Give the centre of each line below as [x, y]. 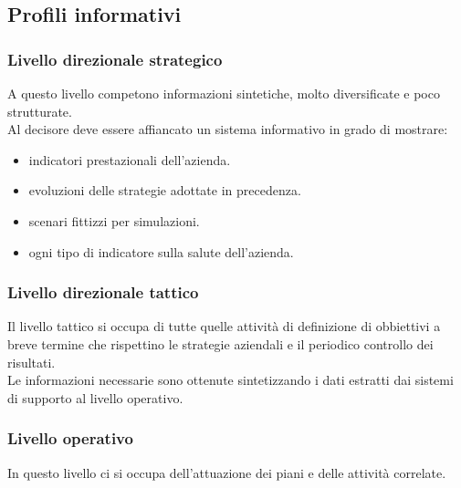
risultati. [31, 362]
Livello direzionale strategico [115, 59]
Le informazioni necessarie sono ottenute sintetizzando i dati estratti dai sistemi [230, 380]
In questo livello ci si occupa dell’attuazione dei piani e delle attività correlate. [227, 472]
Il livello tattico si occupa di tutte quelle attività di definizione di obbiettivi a [224, 326]
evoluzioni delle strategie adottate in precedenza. [165, 190]
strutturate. [40, 111]
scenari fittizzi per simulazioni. [114, 220]
